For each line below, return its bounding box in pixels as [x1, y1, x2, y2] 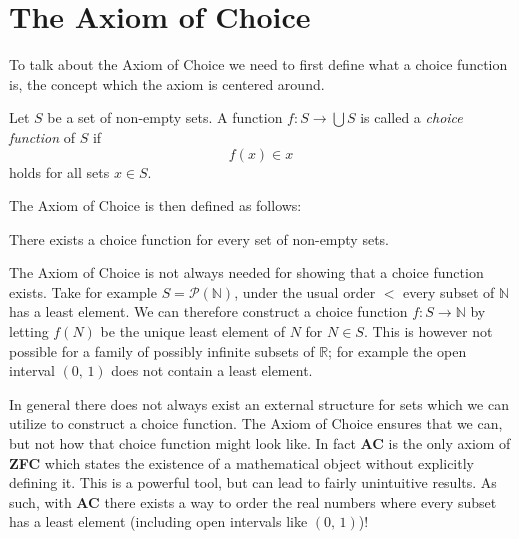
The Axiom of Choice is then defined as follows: [9, 195, 302, 216]
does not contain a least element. [111, 360, 313, 381]
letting [9, 321, 49, 342]
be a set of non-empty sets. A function [47, 107, 283, 128]
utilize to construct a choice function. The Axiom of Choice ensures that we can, [9, 413, 503, 434]
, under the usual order [234, 281, 376, 302]
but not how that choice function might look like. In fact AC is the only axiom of [9, 433, 511, 454]
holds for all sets [9, 161, 110, 182]
